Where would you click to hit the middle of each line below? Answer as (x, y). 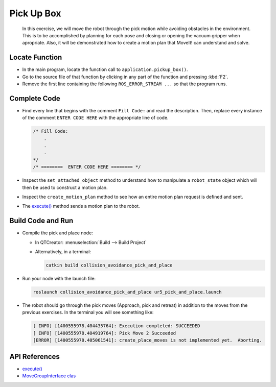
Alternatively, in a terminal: (63, 252)
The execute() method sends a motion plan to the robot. (81, 206)
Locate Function (36, 57)
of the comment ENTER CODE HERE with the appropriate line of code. (95, 118)
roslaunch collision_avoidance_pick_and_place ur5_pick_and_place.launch (127, 292)
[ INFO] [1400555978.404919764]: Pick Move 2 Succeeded (105, 333)
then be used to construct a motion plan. (65, 187)
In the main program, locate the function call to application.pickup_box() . (105, 69)
